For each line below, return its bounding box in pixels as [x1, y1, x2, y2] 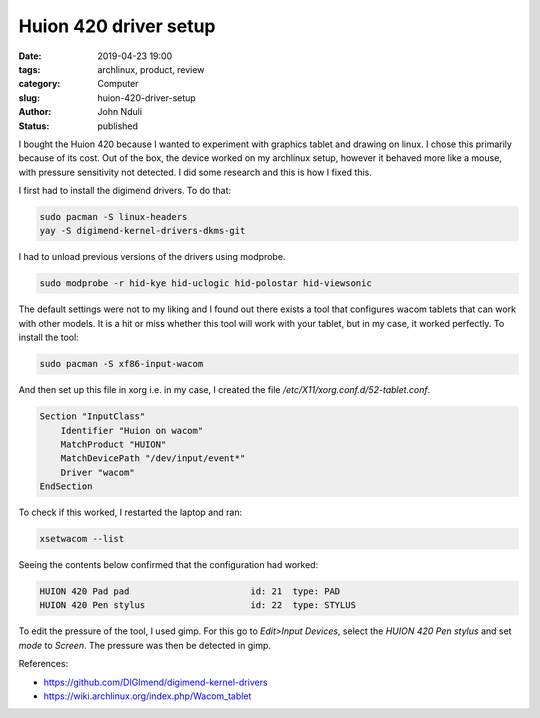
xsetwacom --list [39, 533, 125, 545]
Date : [18, 50, 42, 62]
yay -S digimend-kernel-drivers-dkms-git [39, 225, 246, 237]
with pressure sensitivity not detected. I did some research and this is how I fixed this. [18, 166, 372, 178]
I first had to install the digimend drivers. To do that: [18, 185, 232, 197]
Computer [97, 78, 139, 90]
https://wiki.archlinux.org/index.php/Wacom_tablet [43, 690, 252, 702]
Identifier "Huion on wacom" [60, 425, 204, 436]
